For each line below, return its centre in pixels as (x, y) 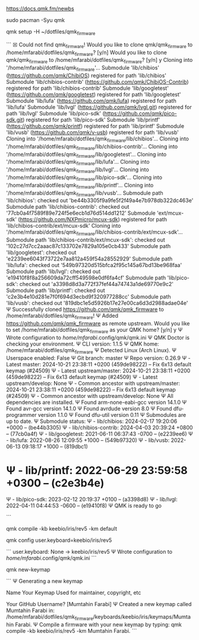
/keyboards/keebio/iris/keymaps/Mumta (142, 617)
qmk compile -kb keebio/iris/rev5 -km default (62, 529)
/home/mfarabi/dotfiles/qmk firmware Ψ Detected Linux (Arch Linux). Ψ (91, 351)
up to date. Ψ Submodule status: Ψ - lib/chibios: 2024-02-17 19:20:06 (92, 421)
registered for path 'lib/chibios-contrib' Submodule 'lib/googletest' (88, 88)
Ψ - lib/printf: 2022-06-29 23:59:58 (97, 470)
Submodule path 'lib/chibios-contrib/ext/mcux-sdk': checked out (86, 240)
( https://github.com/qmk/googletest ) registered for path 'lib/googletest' (94, 94)
